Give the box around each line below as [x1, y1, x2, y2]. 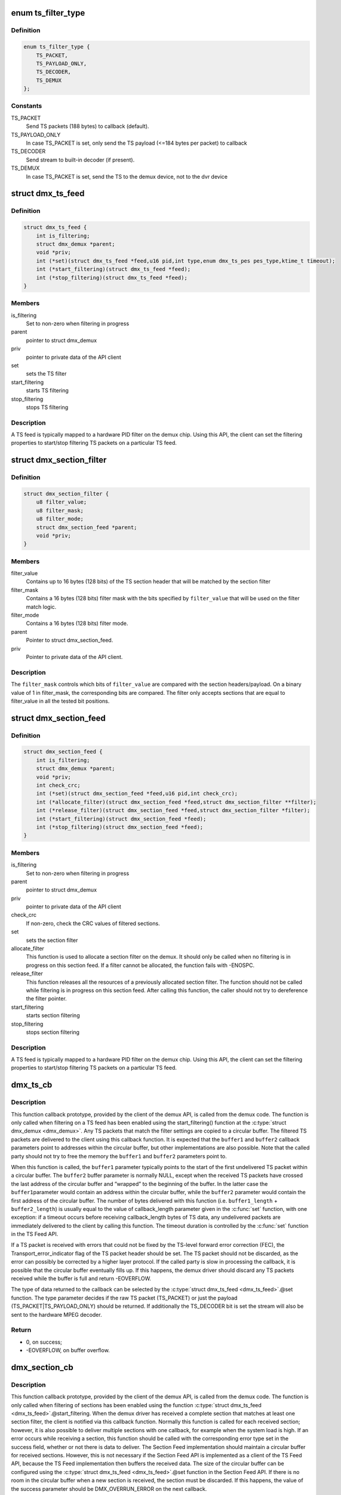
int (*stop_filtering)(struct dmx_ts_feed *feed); [36, 274, 188, 281]
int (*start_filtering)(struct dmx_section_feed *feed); [36, 815, 207, 822]
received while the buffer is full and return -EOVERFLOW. [11, 1275, 152, 1282]
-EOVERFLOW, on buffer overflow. [26, 1347, 110, 1354]
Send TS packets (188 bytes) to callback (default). [26, 123, 149, 130]
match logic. [26, 603, 57, 610]
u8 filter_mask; [36, 507, 84, 514]
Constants [11, 102, 42, 110]
